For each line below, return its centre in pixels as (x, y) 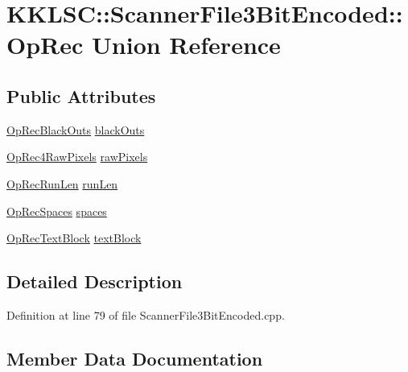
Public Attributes (81, 95)
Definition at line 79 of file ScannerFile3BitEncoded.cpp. (146, 314)
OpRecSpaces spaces (57, 211)
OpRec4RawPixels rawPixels (77, 157)
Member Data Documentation (135, 358)
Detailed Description (95, 281)
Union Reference (186, 45)
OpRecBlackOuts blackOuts (76, 129)
